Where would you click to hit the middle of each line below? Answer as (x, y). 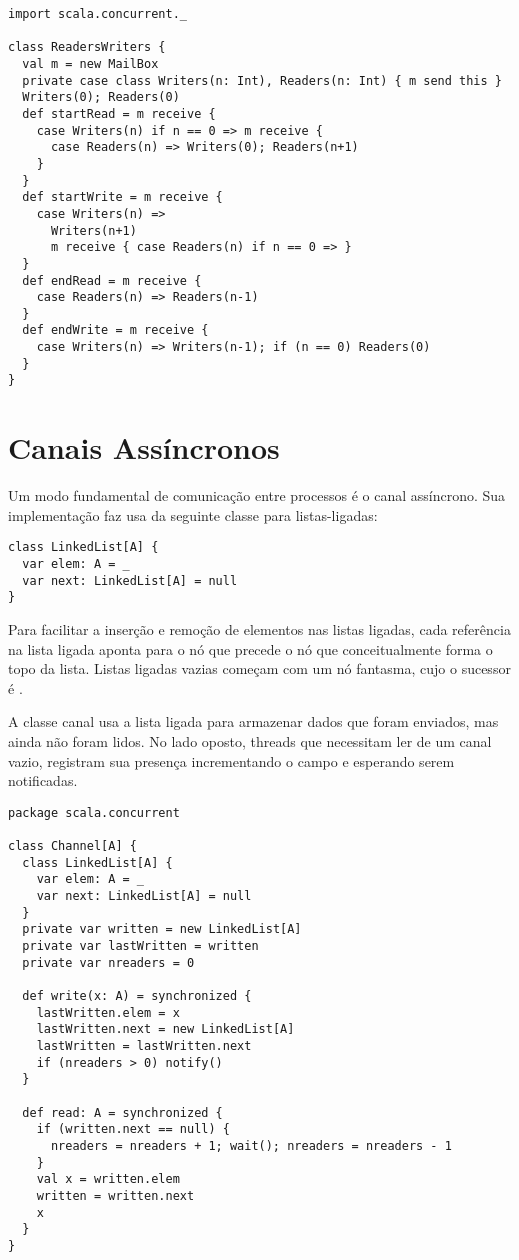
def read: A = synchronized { (122, 1112)
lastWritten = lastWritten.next (144, 1045)
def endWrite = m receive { (115, 330)
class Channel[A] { (72, 846)
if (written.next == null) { (133, 1129)
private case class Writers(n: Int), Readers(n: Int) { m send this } (262, 80)
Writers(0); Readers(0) (101, 97)
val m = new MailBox (90, 63)
